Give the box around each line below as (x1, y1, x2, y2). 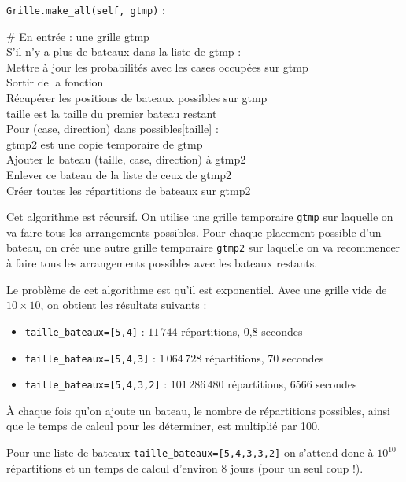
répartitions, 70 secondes (205, 349, 324, 366)
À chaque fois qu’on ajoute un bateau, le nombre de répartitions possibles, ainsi (6, 402, 390, 418)
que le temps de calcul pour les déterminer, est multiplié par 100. (6, 418, 320, 434)
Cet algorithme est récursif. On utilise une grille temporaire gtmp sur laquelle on (6, 208, 393, 225)
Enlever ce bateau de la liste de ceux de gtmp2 (6, 167, 232, 182)
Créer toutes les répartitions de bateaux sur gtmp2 (6, 182, 251, 198)
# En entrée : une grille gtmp (6, 28, 149, 44)
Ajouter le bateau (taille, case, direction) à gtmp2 (6, 151, 246, 167)
